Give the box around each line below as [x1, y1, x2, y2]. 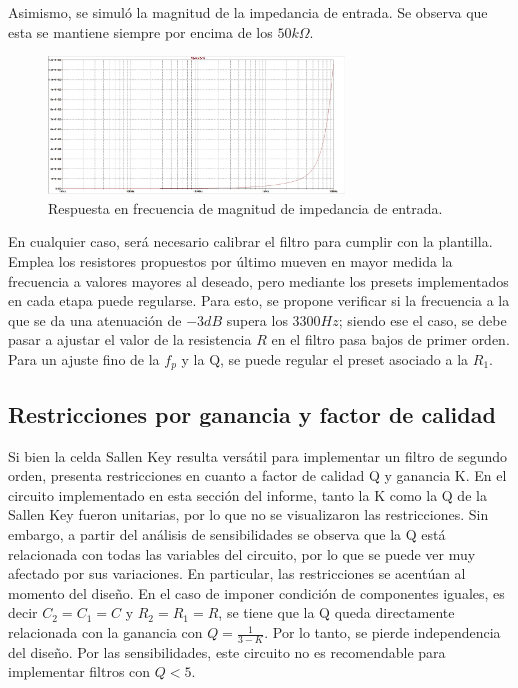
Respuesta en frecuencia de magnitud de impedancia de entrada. [48, 197, 443, 218]
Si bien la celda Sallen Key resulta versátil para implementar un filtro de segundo [8, 445, 507, 466]
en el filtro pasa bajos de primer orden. [271, 329, 510, 350]
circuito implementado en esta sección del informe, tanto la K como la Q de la [8, 484, 487, 505]
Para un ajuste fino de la [8, 349, 160, 370]
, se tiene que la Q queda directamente [218, 602, 455, 623]
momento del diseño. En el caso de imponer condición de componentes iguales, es [8, 582, 505, 603]
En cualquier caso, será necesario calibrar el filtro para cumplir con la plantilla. [8, 231, 493, 252]
